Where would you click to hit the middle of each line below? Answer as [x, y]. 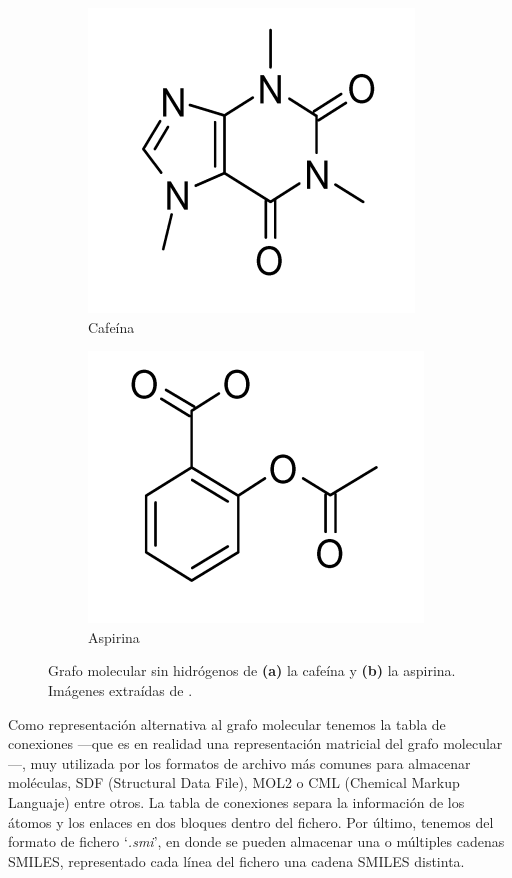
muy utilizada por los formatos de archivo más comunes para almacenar [250, 762]
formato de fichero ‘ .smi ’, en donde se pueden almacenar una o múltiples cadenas [256, 841]
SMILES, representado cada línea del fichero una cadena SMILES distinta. [236, 860]
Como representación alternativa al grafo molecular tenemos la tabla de [227, 723]
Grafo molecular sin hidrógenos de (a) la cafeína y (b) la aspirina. [252, 670]
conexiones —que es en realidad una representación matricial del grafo [223, 743]
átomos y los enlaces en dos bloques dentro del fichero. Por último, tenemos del [251, 821]
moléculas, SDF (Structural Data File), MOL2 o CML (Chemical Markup [234, 782]
